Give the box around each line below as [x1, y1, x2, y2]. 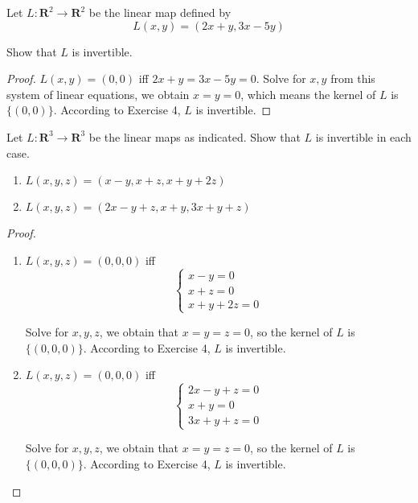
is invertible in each [315, 128, 412, 145]
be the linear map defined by [88, 4, 232, 20]
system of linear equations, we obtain [6, 85, 190, 102]
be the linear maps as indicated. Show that [88, 128, 301, 145]
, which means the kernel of [240, 85, 376, 102]
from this [330, 70, 375, 87]
